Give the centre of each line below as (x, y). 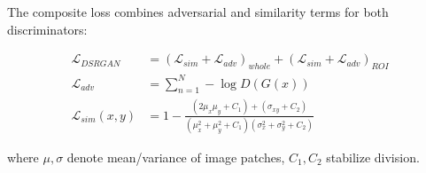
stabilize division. (373, 157)
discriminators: (47, 29)
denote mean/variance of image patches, (176, 157)
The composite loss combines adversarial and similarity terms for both (198, 12)
